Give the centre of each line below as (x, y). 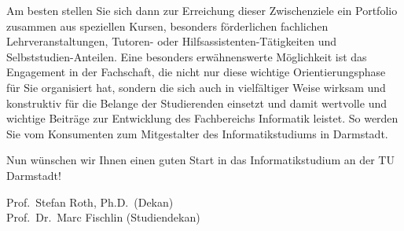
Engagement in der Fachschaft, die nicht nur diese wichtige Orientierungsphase (196, 72)
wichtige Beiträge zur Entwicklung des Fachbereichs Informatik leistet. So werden (202, 118)
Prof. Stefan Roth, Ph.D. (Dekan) (90, 202)
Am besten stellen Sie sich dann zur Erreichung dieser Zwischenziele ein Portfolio (202, 10)
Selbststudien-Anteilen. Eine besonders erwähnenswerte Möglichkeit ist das (187, 56)
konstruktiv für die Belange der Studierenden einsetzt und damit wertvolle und (196, 103)
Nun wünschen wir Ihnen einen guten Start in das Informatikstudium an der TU (200, 160)
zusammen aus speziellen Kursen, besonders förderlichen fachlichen (167, 26)
